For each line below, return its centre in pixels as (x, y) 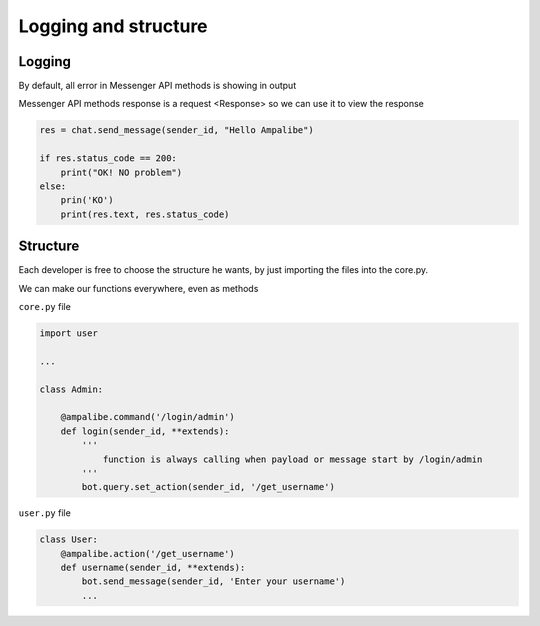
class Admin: (71, 389)
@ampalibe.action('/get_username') (147, 553)
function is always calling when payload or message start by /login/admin (292, 459)
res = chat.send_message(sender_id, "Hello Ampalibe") (176, 130)
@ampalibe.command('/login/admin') (147, 417)
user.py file (45, 513)
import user (69, 333)
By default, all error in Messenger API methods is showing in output (157, 86)
